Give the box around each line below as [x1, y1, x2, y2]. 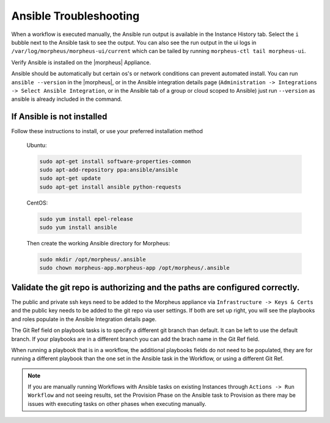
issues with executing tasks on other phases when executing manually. [28, 400, 207, 407]
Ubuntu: [26, 141, 47, 149]
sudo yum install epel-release [39, 215, 134, 222]
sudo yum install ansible [39, 224, 117, 231]
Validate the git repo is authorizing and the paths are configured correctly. [11, 282, 300, 292]
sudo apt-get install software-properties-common [39, 157, 191, 165]
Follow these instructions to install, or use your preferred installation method [11, 128, 203, 135]
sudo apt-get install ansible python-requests [39, 183, 182, 190]
